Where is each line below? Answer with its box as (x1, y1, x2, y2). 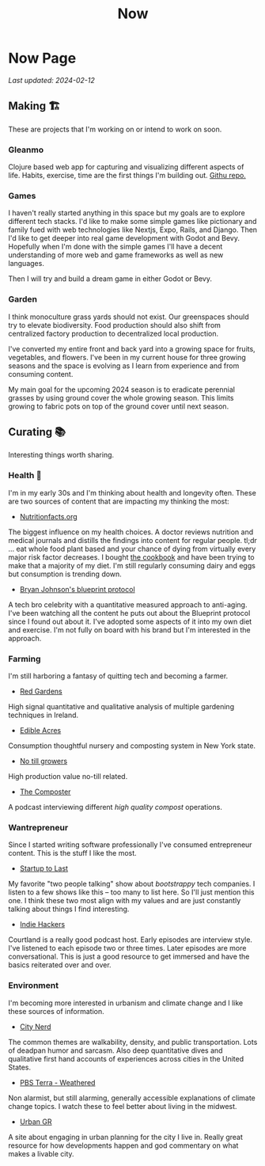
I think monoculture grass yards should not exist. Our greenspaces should (8, 312, 249, 321)
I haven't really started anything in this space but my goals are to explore (8, 208, 245, 218)
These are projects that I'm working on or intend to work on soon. (8, 124, 222, 134)
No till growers (19, 757, 68, 766)
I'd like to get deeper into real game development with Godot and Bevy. (8, 234, 240, 243)
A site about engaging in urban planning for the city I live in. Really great (8, 1132, 244, 1141)
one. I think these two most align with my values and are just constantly (8, 896, 241, 906)
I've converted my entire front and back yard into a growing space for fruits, (8, 344, 256, 353)
